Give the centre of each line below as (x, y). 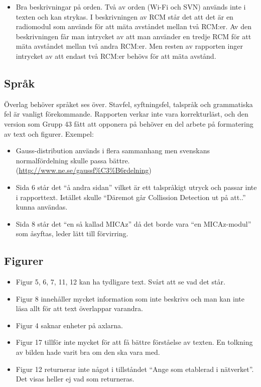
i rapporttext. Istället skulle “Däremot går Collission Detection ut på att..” (131, 197)
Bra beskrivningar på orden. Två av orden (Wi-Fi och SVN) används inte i (131, 7)
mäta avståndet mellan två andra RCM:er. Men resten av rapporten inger (129, 46)
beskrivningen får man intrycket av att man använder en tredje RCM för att (134, 36)
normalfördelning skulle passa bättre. (73, 160)
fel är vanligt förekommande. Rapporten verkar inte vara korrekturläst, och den (126, 114)
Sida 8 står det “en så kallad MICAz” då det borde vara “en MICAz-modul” (134, 223)
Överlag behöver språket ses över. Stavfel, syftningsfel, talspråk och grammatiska (128, 104)
